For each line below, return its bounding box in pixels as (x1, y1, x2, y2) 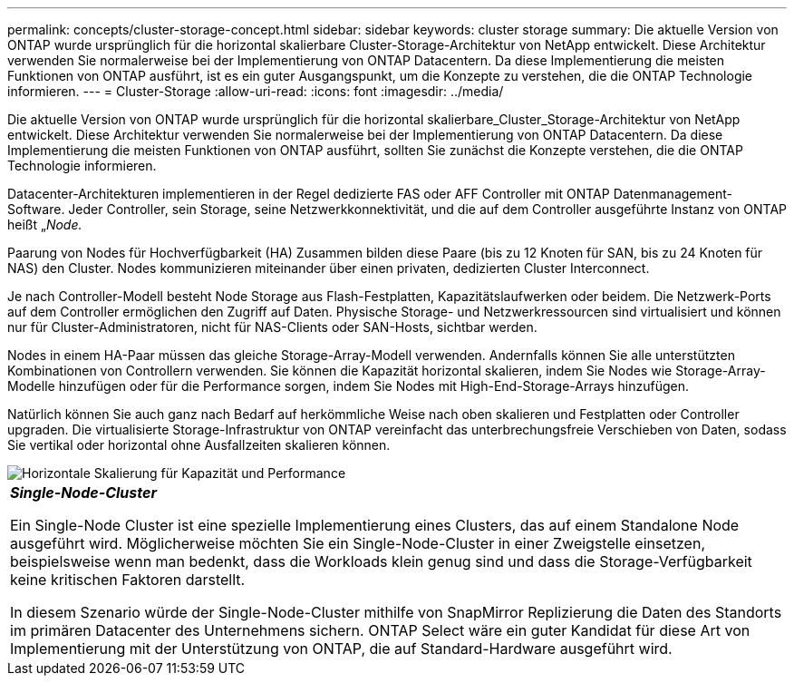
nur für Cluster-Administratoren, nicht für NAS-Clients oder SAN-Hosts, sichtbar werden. (7, 319, 537, 335)
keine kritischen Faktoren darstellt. (10, 571, 246, 589)
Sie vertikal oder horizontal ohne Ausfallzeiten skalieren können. (7, 437, 391, 453)
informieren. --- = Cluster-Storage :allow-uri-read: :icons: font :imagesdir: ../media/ (7, 83, 504, 99)
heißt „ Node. (7, 217, 82, 232)
